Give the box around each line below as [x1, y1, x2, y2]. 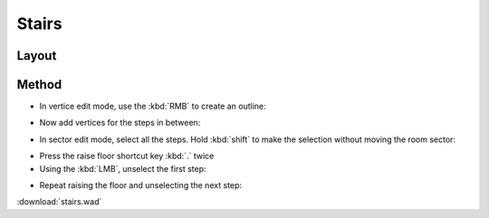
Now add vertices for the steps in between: [39, 118, 201, 128]
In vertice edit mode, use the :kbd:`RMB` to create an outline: [39, 100, 266, 112]
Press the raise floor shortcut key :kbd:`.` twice [39, 150, 215, 162]
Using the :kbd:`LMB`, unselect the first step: [39, 163, 207, 174]
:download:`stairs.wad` [16, 196, 102, 207]
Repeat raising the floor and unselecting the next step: [39, 180, 243, 191]
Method [16, 77, 62, 92]
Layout [16, 48, 57, 63]
